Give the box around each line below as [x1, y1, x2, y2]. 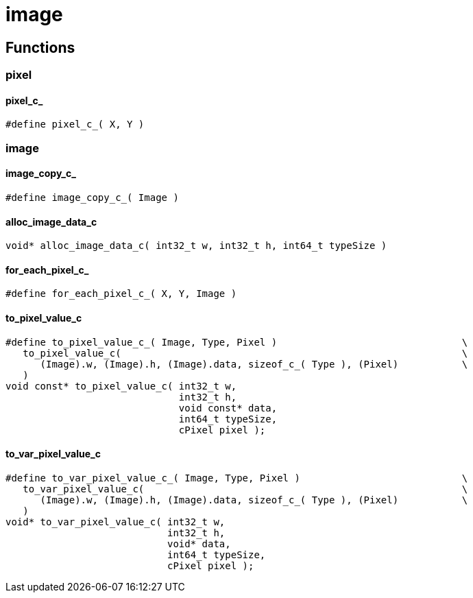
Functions [5, 38, 75, 56]
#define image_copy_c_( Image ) [5, 191, 179, 203]
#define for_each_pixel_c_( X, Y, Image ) [5, 288, 237, 300]
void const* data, [178, 402, 278, 414]
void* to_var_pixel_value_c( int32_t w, [5, 516, 226, 527]
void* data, [167, 538, 231, 549]
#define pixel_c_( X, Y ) [5, 119, 145, 130]
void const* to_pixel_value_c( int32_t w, [5, 380, 237, 392]
